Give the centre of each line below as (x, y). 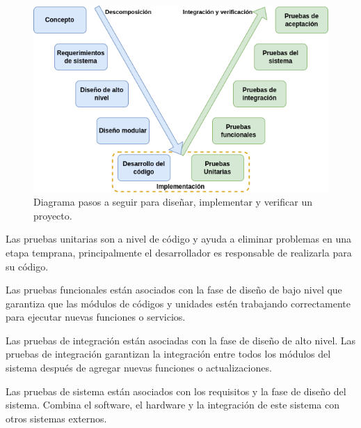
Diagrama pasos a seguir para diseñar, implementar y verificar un (173, 202)
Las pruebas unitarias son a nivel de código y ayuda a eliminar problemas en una (178, 239)
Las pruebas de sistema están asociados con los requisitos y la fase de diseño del (176, 391)
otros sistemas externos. (56, 418)
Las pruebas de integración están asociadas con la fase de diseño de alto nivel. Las (181, 340)
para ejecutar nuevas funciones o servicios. (96, 317)
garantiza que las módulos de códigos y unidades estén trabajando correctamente (178, 303)
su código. (27, 266)
